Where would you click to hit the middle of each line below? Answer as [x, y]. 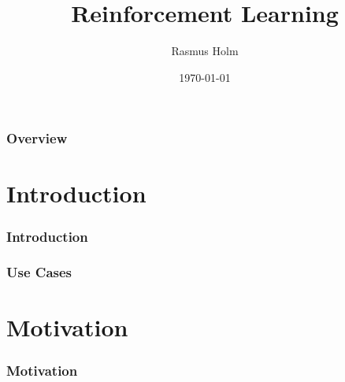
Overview [37, 138]
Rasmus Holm [205, 51]
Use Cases [39, 272]
